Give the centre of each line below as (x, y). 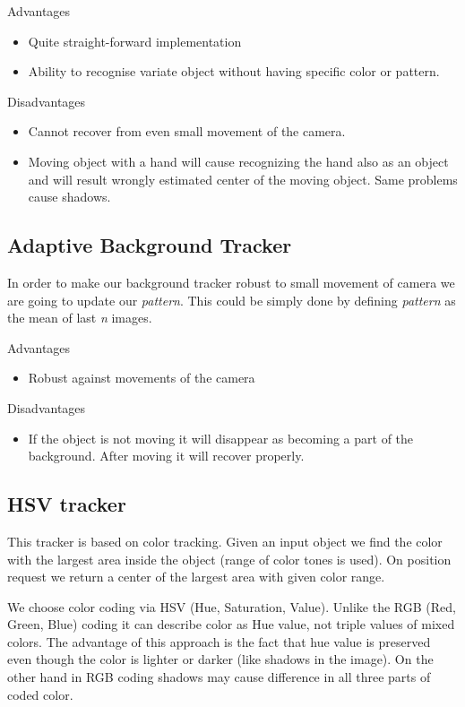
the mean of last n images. (80, 318)
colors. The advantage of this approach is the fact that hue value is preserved (219, 641)
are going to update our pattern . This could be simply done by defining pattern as (232, 300)
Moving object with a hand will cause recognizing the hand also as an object (238, 161)
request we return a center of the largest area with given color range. (196, 577)
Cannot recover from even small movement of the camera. (187, 131)
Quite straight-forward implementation (135, 41)
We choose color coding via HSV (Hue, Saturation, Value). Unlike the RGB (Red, (232, 606)
